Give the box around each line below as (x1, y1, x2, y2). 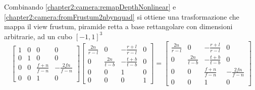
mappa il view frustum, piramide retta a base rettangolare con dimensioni (4, 21, 233, 32)
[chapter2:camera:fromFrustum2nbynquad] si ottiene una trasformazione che (4, 11, 239, 22)
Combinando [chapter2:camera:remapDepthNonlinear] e (4, 2, 176, 12)
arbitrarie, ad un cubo (4, 31, 73, 41)
